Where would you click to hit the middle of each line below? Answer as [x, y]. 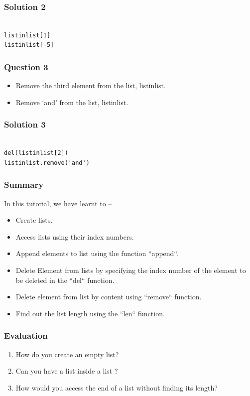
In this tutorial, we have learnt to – [58, 203]
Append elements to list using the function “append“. [97, 253]
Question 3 [26, 66]
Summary [24, 185]
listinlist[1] [27, 35]
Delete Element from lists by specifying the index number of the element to [131, 270]
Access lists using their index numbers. [75, 236]
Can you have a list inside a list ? [67, 371]
